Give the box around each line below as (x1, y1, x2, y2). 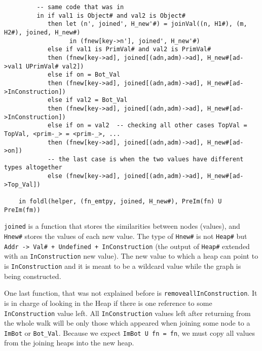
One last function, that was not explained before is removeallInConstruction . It (4, 288, 257, 298)
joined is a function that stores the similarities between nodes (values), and (4, 221, 240, 231)
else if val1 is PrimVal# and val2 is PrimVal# (47, 46, 211, 53)
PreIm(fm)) (4, 206, 41, 214)
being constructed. (4, 270, 61, 281)
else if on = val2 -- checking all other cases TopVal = (47, 122, 247, 129)
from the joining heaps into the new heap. (4, 337, 134, 348)
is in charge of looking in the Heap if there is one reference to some (4, 297, 212, 308)
